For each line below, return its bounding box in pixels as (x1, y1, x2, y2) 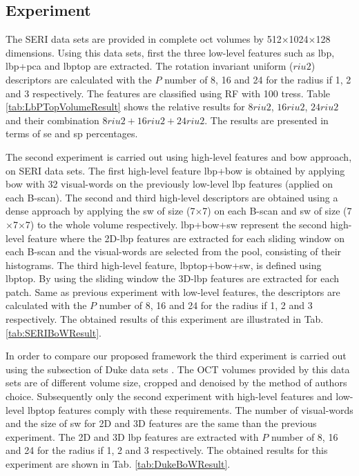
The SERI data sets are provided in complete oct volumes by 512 (6, 32, 282, 46)
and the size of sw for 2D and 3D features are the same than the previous (6, 416, 317, 430)
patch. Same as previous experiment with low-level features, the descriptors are (6, 284, 340, 299)
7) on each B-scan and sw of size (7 (202, 204, 352, 218)
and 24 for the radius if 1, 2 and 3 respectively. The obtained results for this (6, 443, 328, 457)
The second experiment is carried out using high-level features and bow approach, (6, 149, 352, 163)
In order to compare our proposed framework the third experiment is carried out (6, 348, 347, 363)
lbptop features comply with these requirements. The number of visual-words (27, 402, 353, 417)
